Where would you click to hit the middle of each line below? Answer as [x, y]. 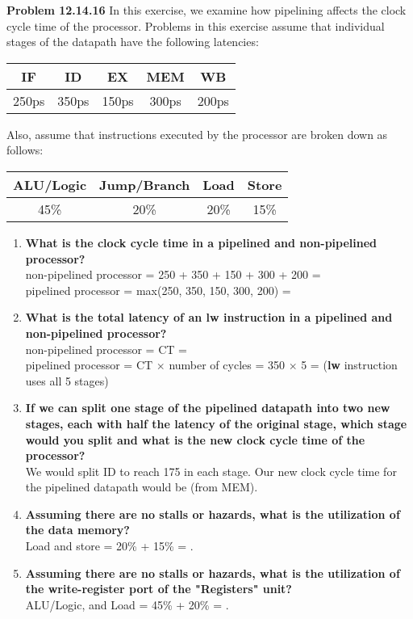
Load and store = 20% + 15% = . [109, 546]
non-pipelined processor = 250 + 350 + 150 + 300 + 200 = [173, 274]
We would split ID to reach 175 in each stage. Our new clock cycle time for [211, 471]
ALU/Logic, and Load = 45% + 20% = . [127, 604]
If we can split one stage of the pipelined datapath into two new [208, 408]
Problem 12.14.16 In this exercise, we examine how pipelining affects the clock [206, 10]
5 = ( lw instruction [349, 365]
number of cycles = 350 [227, 365]
